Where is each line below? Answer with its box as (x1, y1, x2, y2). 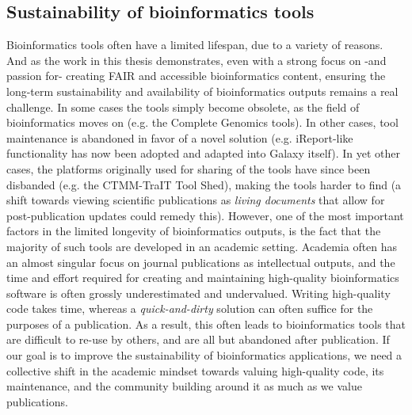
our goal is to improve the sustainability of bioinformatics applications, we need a (6, 347, 402, 364)
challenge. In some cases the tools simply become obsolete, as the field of (6, 98, 360, 115)
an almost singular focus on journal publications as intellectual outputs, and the (6, 253, 395, 270)
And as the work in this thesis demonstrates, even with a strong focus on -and (6, 51, 387, 68)
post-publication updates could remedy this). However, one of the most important (6, 207, 404, 223)
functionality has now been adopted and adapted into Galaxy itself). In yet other (6, 145, 400, 162)
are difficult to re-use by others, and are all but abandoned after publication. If (6, 331, 390, 348)
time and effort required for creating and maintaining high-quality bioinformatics (6, 269, 399, 286)
